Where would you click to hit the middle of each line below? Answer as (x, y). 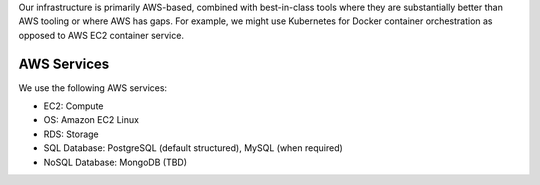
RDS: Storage (71, 134)
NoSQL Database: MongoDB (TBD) (115, 162)
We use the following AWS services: (93, 87)
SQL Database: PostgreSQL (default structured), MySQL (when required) (193, 148)
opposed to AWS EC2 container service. (101, 35)
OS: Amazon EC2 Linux (91, 120)
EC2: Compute (73, 106)
